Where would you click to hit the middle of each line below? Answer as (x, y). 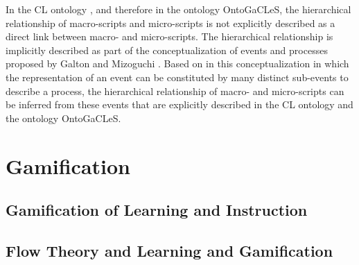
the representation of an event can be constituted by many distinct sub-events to (177, 77)
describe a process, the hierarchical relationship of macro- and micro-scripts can (175, 91)
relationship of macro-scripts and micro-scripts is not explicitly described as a (170, 23)
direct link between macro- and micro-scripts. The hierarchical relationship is (169, 36)
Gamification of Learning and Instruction (157, 210)
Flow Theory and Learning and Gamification (169, 250)
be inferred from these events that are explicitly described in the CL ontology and (179, 104)
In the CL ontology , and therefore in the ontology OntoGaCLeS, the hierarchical (178, 9)
